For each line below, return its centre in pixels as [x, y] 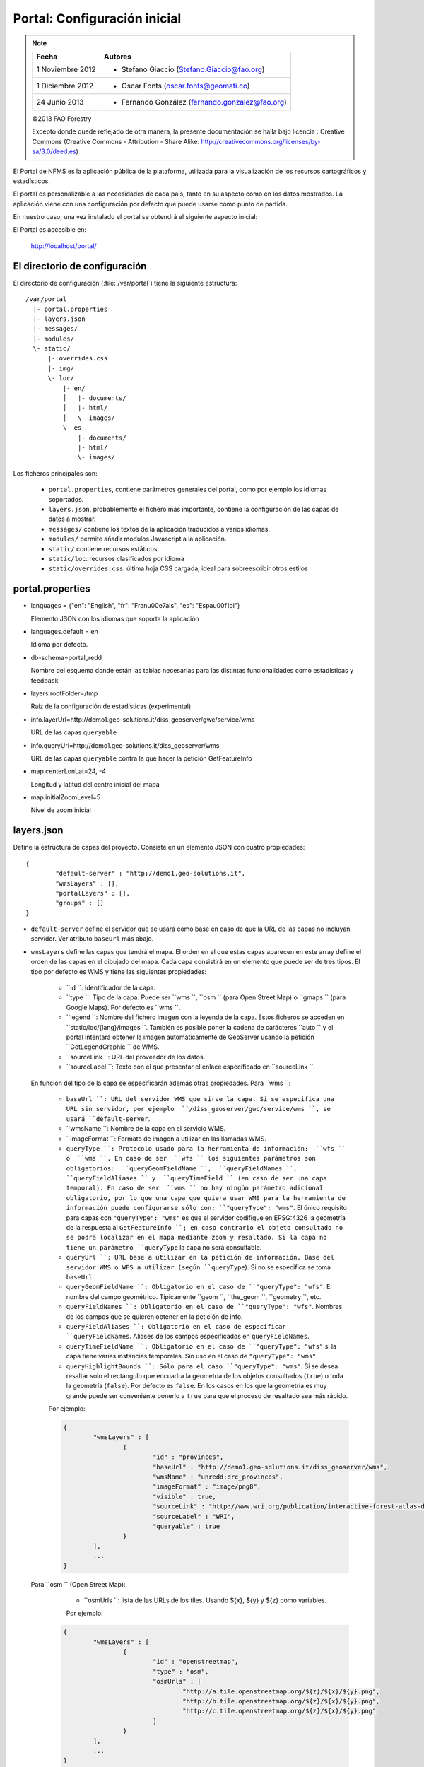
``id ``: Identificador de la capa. [111, 988]
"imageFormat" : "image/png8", [207, 1487]
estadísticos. [32, 181]
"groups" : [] [80, 903]
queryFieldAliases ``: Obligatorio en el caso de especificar [176, 1326]
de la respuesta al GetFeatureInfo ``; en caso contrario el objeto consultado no [205, 1228]
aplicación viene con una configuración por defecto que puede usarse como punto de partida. [150, 204]
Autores [118, 57]
